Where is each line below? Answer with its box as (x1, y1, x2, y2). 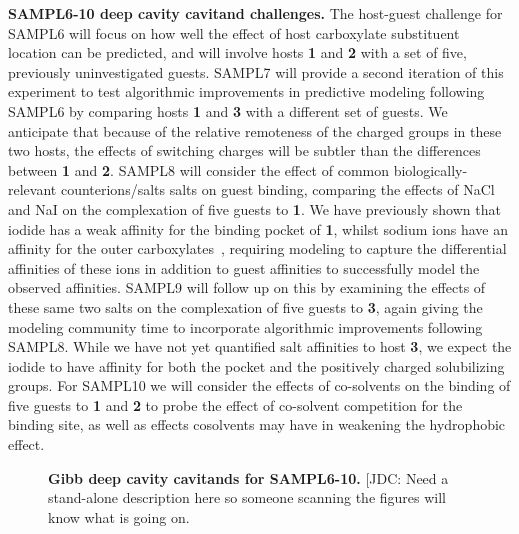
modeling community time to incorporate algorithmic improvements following (8, 316, 483, 337)
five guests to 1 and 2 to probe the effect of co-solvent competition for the (8, 394, 463, 415)
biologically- (393, 159, 468, 180)
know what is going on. (48, 506, 190, 527)
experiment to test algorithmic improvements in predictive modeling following (8, 81, 485, 102)
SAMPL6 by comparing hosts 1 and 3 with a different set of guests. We (8, 100, 448, 121)
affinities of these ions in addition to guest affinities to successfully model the (8, 257, 480, 278)
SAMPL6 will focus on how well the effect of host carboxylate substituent (8, 22, 460, 43)
